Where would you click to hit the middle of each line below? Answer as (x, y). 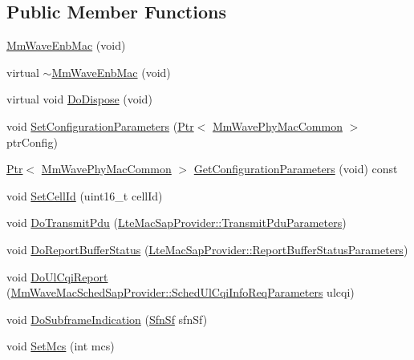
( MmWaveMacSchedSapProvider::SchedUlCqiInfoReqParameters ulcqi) (181, 292)
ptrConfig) (32, 142)
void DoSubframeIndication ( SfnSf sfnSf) (107, 319)
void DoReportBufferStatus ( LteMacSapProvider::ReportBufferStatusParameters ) (207, 249)
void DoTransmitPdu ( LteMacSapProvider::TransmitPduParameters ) (177, 222)
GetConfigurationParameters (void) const (296, 169)
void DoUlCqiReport (57, 276)
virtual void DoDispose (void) (79, 99)
